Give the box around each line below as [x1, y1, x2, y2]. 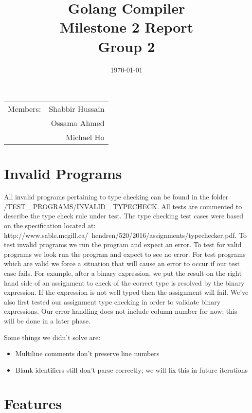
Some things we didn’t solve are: [4, 332, 101, 342]
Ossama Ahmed [51, 117, 105, 129]
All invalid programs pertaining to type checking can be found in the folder [4, 192, 229, 202]
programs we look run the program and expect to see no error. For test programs [4, 249, 246, 259]
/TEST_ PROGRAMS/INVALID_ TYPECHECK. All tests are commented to [4, 201, 242, 211]
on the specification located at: [4, 220, 96, 230]
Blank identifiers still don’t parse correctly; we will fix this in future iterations [15, 364, 248, 375]
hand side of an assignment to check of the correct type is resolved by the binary [4, 277, 245, 287]
